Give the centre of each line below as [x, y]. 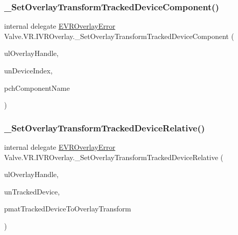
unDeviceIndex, [28, 70]
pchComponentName [37, 87]
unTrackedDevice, [32, 191]
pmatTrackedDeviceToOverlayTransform [68, 209]
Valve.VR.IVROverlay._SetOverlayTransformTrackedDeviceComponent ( [119, 36]
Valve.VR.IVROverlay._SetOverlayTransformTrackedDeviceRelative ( [114, 157]
